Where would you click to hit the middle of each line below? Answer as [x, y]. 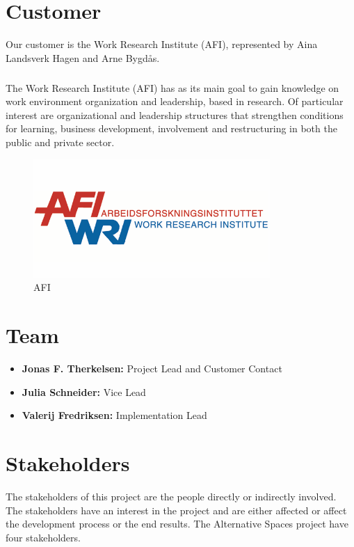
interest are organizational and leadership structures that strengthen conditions [175, 114]
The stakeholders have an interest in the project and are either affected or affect [176, 510]
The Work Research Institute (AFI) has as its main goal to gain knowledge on [172, 87]
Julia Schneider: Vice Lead [84, 391]
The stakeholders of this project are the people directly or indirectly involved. [171, 496]
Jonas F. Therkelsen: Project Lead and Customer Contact [152, 368]
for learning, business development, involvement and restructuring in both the [171, 128]
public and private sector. [60, 142]
